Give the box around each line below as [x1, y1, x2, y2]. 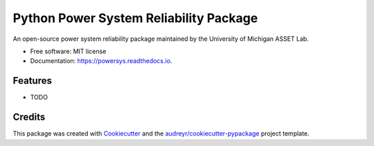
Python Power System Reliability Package [12, 10, 258, 26]
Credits [12, 111, 46, 123]
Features [12, 75, 52, 86]
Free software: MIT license [30, 47, 107, 55]
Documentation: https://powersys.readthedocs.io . [30, 57, 172, 65]
